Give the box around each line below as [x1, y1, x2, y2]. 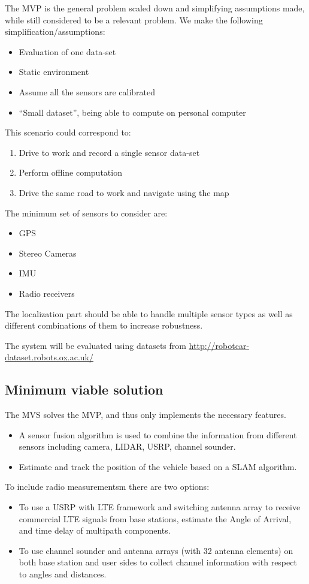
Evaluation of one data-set [19, 45, 116, 58]
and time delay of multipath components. [19, 524, 171, 537]
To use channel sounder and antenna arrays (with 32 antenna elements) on [19, 544, 293, 556]
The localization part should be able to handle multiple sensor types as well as [5, 307, 293, 320]
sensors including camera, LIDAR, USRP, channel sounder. [19, 440, 236, 453]
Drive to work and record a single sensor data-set [19, 146, 200, 158]
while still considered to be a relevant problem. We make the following [5, 13, 263, 26]
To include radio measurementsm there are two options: [5, 480, 210, 493]
